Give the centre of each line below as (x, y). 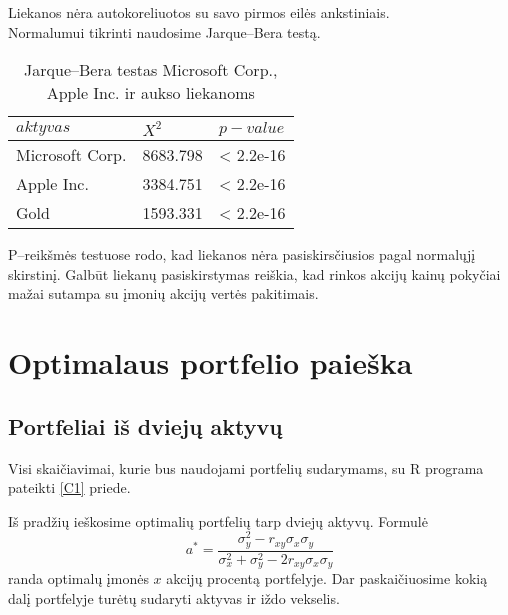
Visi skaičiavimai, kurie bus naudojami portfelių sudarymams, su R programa (246, 467)
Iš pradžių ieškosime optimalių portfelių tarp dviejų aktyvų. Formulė (218, 520)
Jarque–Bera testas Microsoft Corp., (151, 70)
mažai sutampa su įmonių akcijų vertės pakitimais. (163, 293)
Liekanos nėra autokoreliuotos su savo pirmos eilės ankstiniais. (199, 12)
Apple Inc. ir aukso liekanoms (150, 93)
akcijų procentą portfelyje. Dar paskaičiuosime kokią (327, 578)
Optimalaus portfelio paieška (210, 362)
